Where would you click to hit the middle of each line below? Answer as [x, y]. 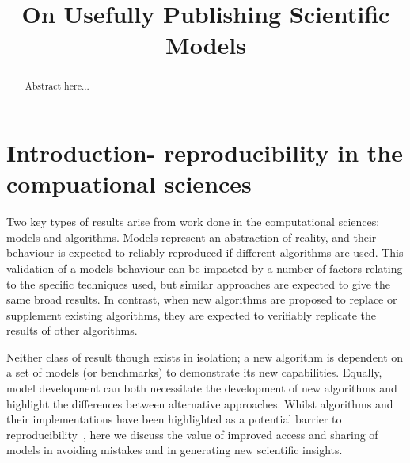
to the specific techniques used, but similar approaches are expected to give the [199, 283]
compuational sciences [129, 184]
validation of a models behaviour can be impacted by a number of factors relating [205, 268]
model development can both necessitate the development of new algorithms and [202, 388]
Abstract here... [57, 86]
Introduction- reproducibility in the [205, 153]
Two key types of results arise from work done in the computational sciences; [193, 222]
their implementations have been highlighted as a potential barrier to [174, 419]
